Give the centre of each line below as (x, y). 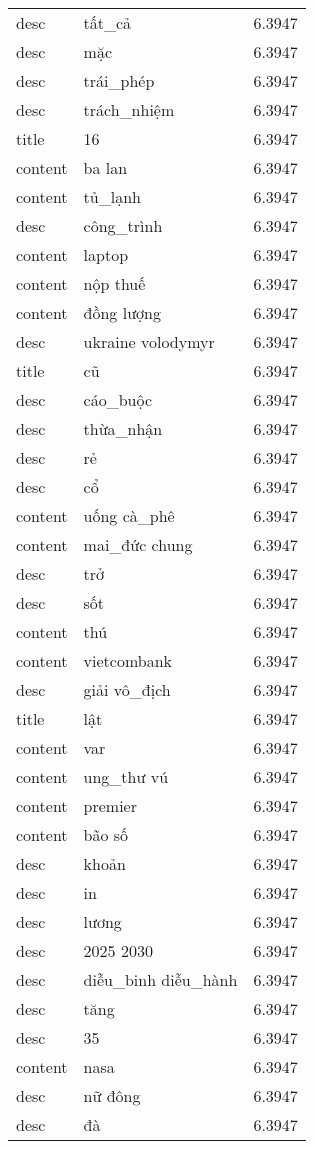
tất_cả (107, 22)
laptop (106, 254)
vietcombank (128, 660)
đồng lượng (122, 312)
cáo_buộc (118, 399)
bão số (106, 834)
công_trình (123, 225)
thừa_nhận (123, 428)
